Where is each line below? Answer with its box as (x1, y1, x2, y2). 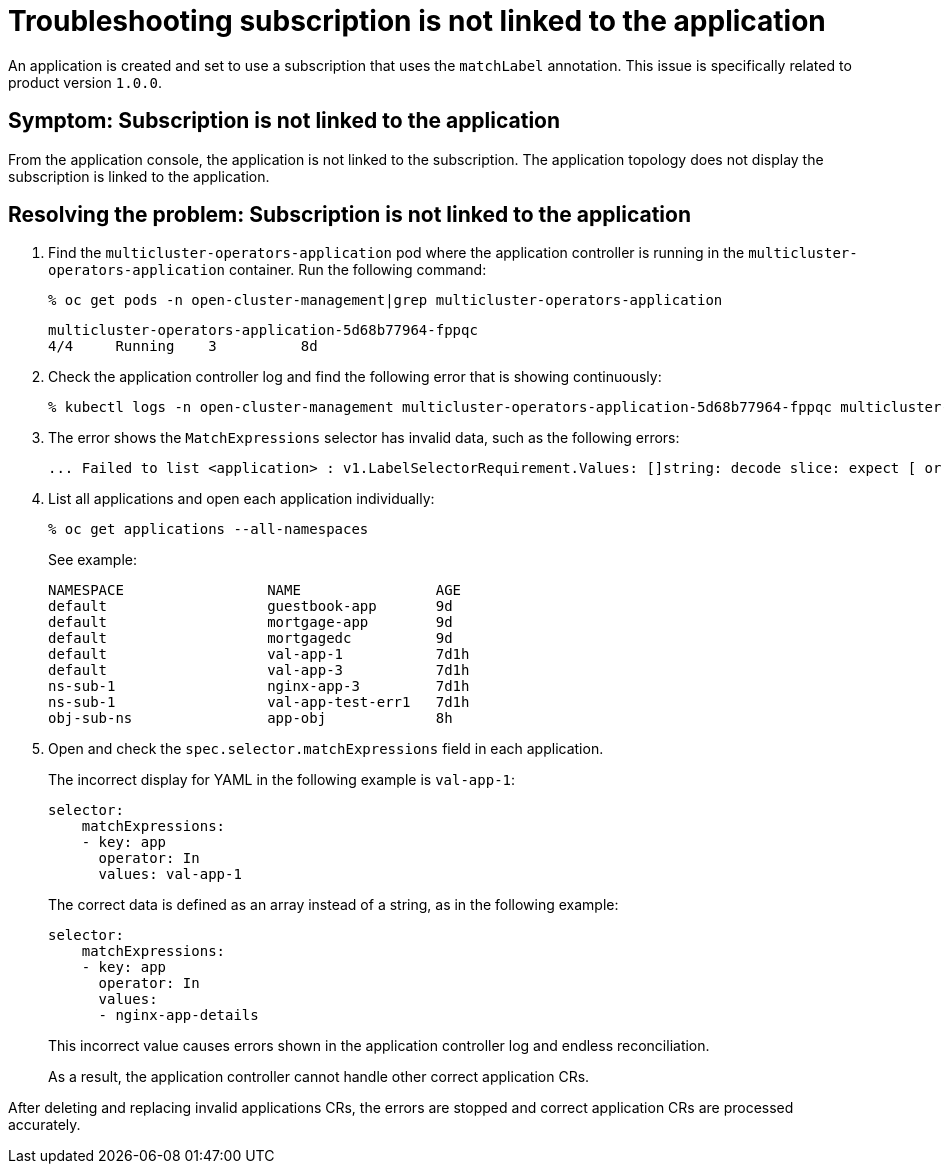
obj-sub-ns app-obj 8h (48, 710, 453, 727)
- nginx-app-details (98, 1007, 259, 1024)
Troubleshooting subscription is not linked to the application (8, 4, 826, 38)
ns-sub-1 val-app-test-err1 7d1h (48, 694, 470, 711)
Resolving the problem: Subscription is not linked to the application (8, 202, 691, 228)
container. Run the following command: (228, 261, 487, 279)
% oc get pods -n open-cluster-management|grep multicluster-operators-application (48, 292, 723, 309)
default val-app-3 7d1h (48, 662, 470, 679)
